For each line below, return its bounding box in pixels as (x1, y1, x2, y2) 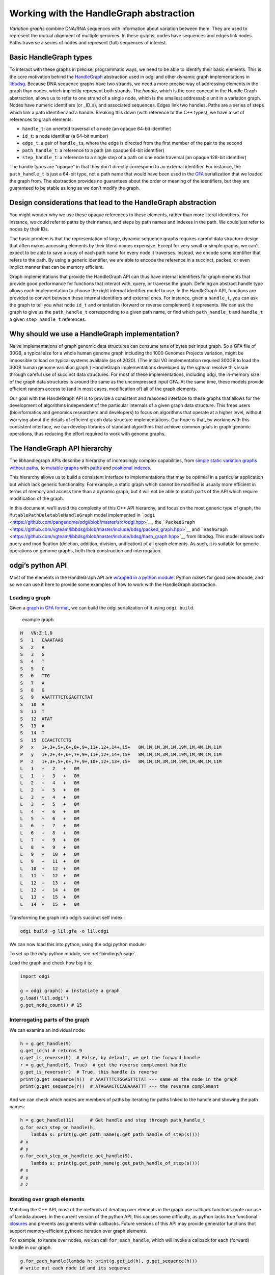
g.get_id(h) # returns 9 (20, 1048, 82, 1054)
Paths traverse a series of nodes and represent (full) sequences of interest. (9, 40, 168, 46)
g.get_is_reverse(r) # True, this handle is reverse (20, 1069, 157, 1075)
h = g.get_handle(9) (20, 1040, 71, 1047)
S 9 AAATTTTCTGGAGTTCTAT (20, 694, 93, 700)
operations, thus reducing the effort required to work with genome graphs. (9, 431, 166, 437)
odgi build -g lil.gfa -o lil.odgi (20, 928, 109, 934)
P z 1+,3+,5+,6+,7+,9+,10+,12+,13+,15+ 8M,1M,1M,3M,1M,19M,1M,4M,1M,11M (20, 758, 222, 764)
